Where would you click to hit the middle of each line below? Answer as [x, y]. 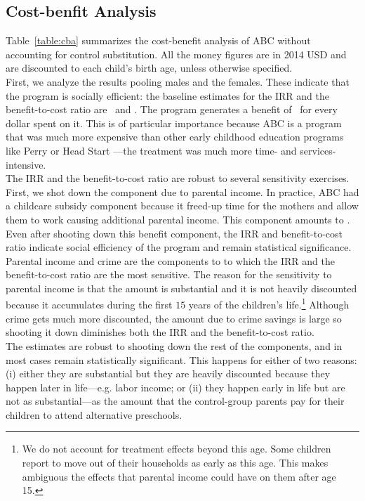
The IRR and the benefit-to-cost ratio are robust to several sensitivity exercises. [178, 178]
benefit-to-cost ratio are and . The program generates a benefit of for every [172, 109]
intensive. [26, 164]
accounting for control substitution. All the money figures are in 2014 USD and [176, 54]
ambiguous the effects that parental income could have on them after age [179, 476]
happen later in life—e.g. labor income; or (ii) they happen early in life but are [175, 387]
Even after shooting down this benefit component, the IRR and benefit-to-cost [174, 233]
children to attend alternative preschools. [94, 414]
